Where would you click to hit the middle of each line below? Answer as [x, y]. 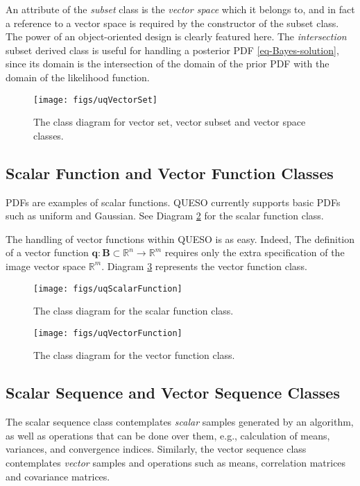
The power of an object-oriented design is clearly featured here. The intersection [176, 36]
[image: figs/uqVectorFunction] [108, 333]
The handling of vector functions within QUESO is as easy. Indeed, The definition [180, 238]
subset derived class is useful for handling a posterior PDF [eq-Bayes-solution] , [172, 50]
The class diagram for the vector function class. [134, 355]
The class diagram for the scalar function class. [134, 311]
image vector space [46, 266]
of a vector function [47, 252]
